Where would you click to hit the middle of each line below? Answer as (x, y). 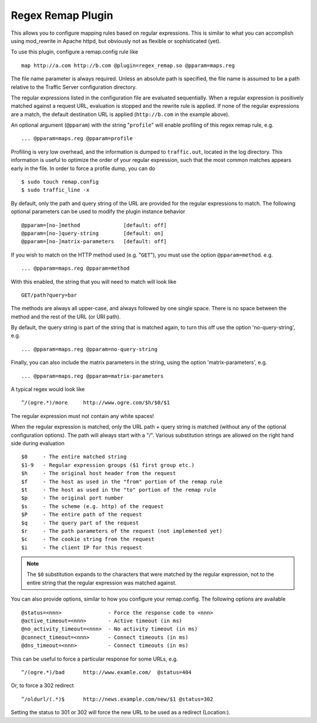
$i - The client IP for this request (82, 547)
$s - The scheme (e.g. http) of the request (92, 506)
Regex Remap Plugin (62, 15)
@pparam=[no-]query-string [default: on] (92, 233)
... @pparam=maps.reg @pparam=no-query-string (90, 349)
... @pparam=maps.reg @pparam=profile (77, 139)
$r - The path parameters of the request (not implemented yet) (122, 531)
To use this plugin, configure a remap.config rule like (75, 52)
